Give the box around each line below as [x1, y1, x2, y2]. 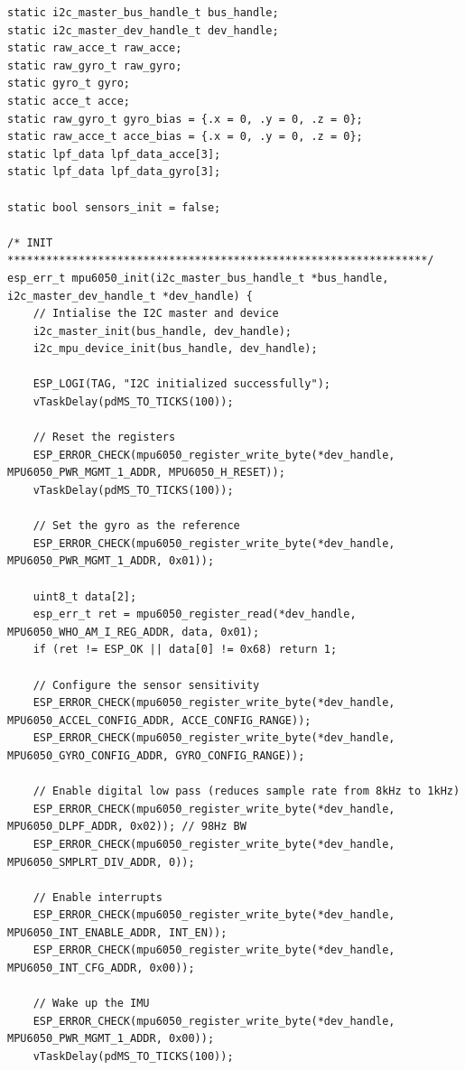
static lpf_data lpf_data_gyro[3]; [7, 165, 221, 179]
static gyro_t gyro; [7, 77, 131, 90]
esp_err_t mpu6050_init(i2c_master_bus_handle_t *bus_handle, [7, 271, 389, 284]
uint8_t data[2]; [33, 590, 137, 603]
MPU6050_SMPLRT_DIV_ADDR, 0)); [7, 855, 195, 869]
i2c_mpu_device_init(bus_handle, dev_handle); [33, 342, 318, 356]
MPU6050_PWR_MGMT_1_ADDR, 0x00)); [7, 1032, 215, 1046]
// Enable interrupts [33, 890, 163, 904]
